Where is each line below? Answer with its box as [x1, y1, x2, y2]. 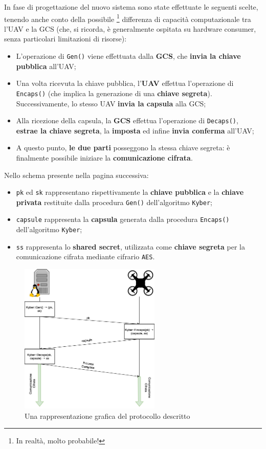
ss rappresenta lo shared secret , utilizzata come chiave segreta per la [16, 241, 246, 252]
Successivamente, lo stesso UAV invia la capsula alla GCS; [16, 98, 206, 108]
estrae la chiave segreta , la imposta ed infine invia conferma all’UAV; [16, 125, 254, 136]
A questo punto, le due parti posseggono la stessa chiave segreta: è [16, 142, 230, 153]
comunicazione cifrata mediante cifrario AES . [16, 251, 155, 262]
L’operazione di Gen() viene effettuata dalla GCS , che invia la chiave [16, 51, 241, 61]
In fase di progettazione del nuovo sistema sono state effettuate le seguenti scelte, [4, 2, 258, 12]
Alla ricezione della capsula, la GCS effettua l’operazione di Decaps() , [16, 115, 238, 126]
